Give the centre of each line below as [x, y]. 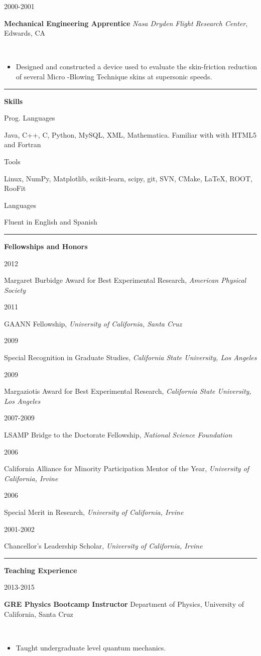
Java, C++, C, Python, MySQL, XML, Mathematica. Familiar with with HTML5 [130, 134]
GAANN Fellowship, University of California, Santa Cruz [93, 323]
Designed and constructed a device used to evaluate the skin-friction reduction [136, 67]
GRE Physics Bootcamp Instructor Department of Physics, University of [124, 604]
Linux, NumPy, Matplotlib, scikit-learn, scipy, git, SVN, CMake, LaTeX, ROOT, [128, 178]
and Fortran [23, 144]
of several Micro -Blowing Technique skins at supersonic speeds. [114, 76]
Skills [14, 101]
